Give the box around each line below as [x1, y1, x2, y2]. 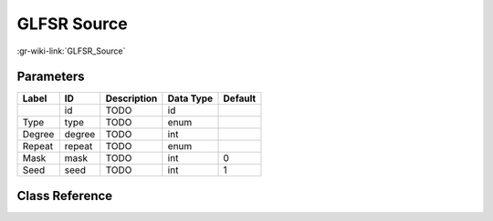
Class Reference [16, 187, 113, 204]
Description [105, 92, 158, 105]
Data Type [167, 92, 214, 105]
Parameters [16, 69, 85, 85]
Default [223, 92, 257, 105]
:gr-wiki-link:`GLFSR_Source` [16, 45, 126, 56]
